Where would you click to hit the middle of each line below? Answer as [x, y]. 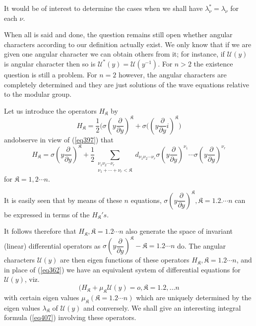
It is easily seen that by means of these [63, 200]
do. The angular [202, 245]
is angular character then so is [50, 63]
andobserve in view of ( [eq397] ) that [59, 139]
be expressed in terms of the [47, 214]
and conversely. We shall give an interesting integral [162, 307]
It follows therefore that [40, 231]
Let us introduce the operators [50, 110]
